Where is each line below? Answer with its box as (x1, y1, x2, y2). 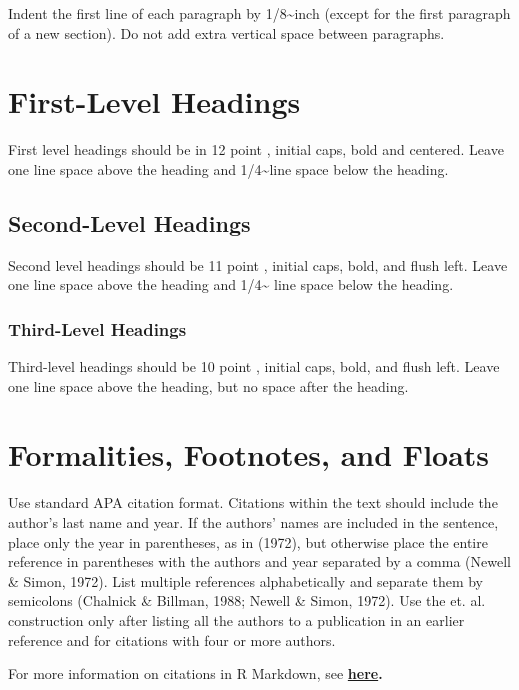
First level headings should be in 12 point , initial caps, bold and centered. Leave (8, 139, 504, 160)
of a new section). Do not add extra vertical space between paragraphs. (8, 22, 445, 43)
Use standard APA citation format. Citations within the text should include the (8, 492, 498, 513)
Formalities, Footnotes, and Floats (8, 434, 490, 475)
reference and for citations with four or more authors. (8, 629, 336, 650)
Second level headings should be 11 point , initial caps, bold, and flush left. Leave (8, 254, 508, 275)
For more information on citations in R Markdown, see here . (8, 663, 383, 684)
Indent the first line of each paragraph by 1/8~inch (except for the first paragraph (8, 3, 511, 23)
